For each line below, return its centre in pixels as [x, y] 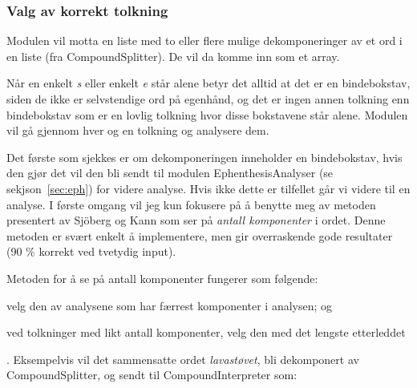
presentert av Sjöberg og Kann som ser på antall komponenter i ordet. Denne [196, 220]
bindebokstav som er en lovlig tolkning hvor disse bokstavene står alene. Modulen [207, 114]
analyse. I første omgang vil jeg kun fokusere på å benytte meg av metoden [191, 204]
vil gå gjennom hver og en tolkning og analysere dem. [138, 130]
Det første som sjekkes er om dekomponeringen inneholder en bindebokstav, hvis [204, 157]
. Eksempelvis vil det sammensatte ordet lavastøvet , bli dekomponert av [183, 359]
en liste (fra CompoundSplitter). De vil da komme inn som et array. [173, 56]
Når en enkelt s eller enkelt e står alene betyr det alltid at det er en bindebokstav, [208, 83]
